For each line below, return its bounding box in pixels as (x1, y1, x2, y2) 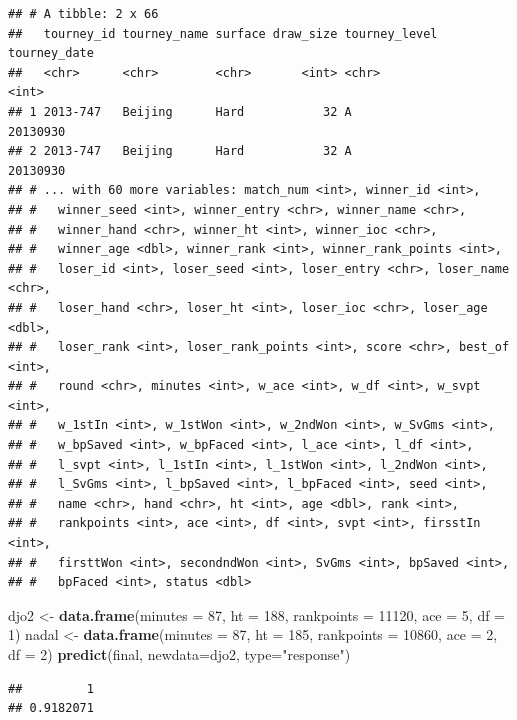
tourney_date (8, 46, 94, 61)
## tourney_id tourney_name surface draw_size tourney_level (8, 26, 438, 41)
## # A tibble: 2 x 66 (8, 7, 159, 21)
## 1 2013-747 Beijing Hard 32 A (8, 104, 352, 119)
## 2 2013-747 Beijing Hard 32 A (8, 144, 352, 159)
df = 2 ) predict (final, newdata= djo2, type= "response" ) (8, 644, 351, 664)
